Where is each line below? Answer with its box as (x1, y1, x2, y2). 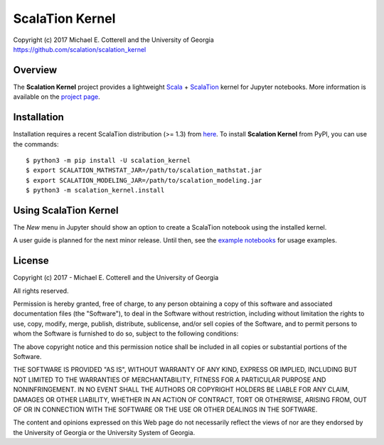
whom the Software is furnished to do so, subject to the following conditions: (13, 329, 239, 338)
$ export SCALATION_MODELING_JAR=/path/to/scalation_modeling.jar (26, 176, 262, 184)
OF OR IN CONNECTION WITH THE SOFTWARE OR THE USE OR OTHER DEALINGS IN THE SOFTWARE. (13, 405, 318, 414)
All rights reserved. (13, 286, 69, 295)
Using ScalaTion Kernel (13, 204, 119, 216)
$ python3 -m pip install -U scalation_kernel (26, 156, 191, 164)
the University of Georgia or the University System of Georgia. (13, 428, 196, 436)
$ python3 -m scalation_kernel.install (26, 186, 165, 195)
